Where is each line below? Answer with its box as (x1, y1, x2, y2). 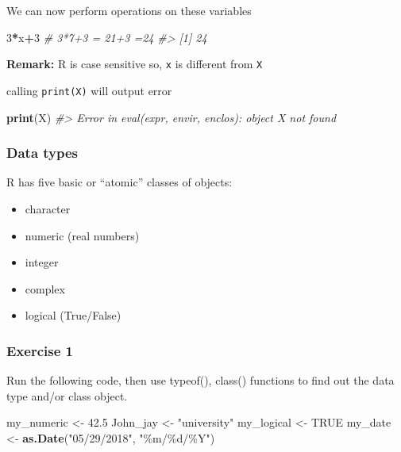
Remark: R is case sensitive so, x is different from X (6, 56, 263, 72)
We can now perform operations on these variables (6, 2, 252, 18)
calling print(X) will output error (6, 82, 172, 98)
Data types (6, 143, 79, 163)
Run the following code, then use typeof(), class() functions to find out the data (6, 372, 395, 389)
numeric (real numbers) (25, 227, 140, 243)
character (25, 200, 71, 216)
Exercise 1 (6, 340, 73, 360)
